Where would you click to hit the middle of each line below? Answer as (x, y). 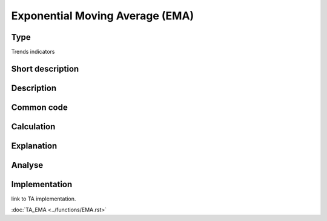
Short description (45, 69)
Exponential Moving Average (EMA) (103, 16)
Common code (39, 107)
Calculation (33, 127)
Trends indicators (33, 52)
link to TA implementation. (44, 199)
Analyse (27, 165)
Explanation (34, 146)
